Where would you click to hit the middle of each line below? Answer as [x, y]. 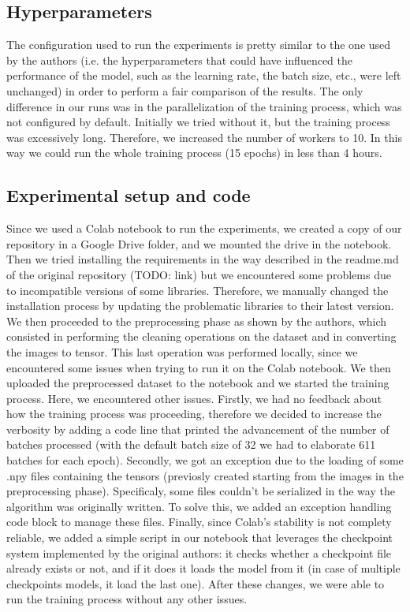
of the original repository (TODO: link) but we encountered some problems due [199, 274]
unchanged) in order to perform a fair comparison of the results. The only [185, 90]
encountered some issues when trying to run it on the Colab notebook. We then [199, 367]
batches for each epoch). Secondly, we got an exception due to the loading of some [205, 460]
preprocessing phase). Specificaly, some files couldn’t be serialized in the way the [201, 491]
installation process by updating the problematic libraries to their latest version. [200, 306]
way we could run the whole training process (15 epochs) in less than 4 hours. [194, 153]
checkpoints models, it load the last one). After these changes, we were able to [196, 583]
